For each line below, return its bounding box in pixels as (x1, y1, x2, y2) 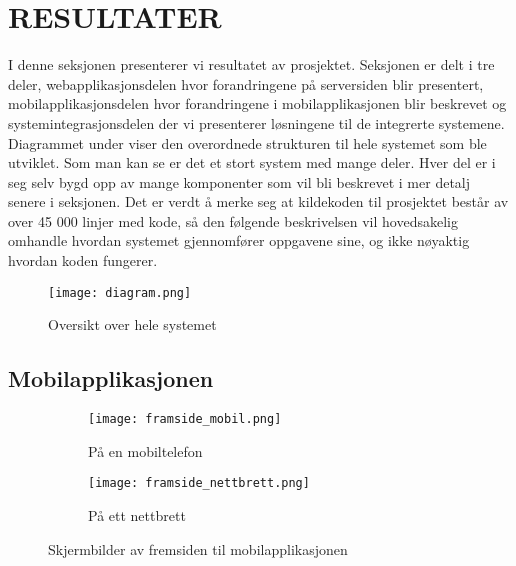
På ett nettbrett (88, 505, 186, 526)
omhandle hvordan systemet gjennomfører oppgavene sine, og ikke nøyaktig (8, 230, 470, 251)
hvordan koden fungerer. (8, 250, 158, 271)
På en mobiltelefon (88, 440, 203, 461)
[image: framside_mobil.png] (88, 412, 282, 427)
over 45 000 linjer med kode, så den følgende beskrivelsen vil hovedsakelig (8, 210, 458, 231)
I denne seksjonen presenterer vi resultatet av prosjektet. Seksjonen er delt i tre (8, 54, 495, 75)
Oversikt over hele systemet (48, 314, 217, 335)
